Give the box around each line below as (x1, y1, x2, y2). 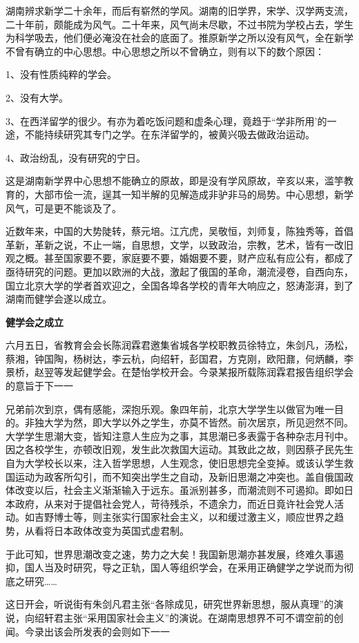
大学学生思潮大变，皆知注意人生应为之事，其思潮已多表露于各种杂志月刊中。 (6, 428, 353, 443)
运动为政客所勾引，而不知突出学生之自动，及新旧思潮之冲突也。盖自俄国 (14, 469, 344, 483)
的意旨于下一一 (6, 378, 73, 393)
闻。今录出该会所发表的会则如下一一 (6, 624, 170, 638)
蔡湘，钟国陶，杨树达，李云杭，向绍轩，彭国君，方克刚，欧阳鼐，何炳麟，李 (6, 351, 353, 365)
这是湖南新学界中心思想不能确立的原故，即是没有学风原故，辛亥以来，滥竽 (6, 173, 344, 188)
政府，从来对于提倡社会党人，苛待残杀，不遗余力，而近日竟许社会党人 (14, 496, 334, 510)
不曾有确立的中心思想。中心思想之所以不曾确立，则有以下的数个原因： (6, 44, 324, 58)
